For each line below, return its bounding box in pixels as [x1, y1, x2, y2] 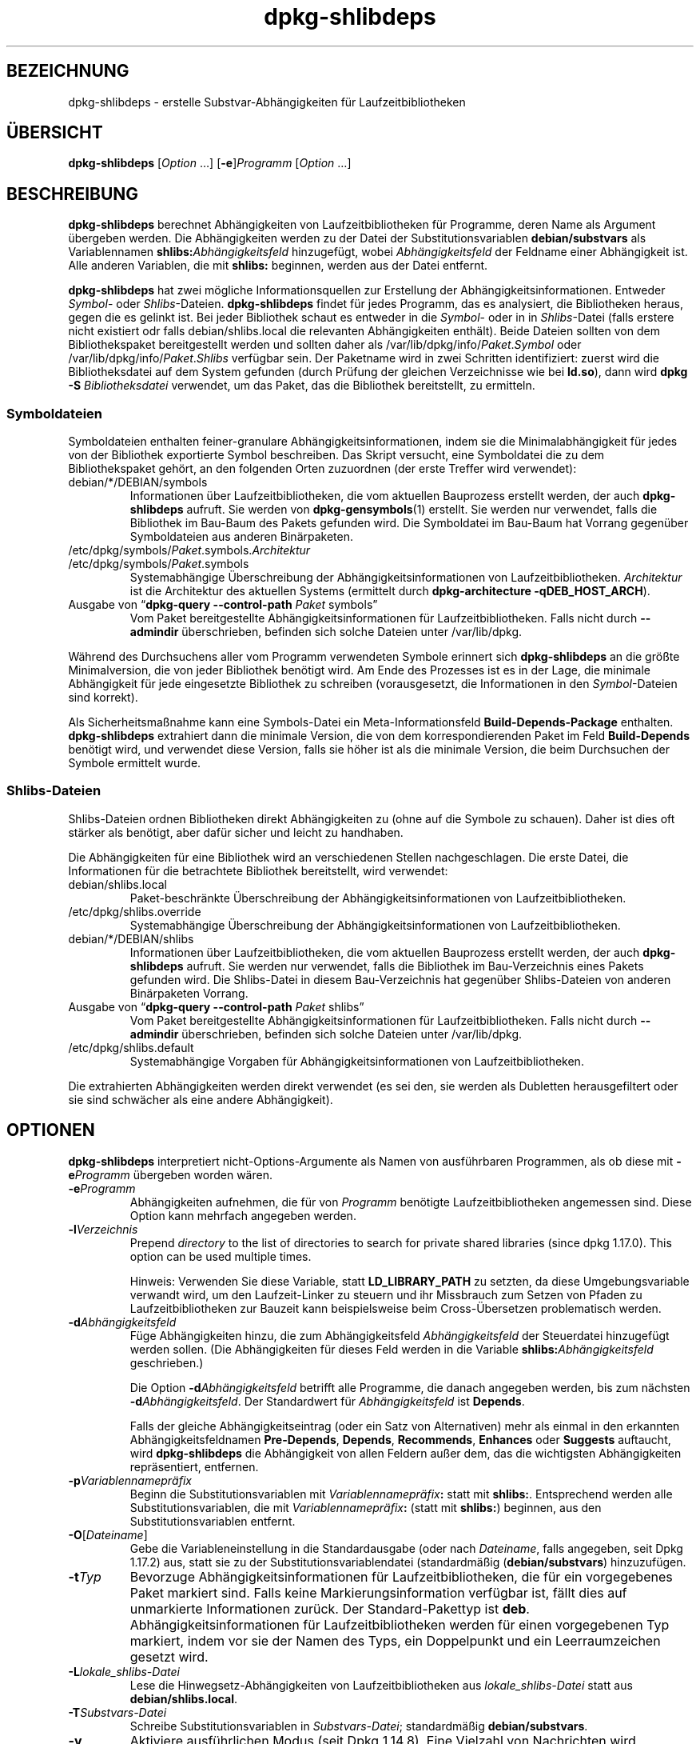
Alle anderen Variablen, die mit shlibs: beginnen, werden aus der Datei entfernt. [68, 258, 488, 273]
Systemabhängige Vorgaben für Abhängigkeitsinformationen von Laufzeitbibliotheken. [129, 1054, 584, 1068]
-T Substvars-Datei [68, 1705, 167, 1719]
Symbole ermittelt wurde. [68, 756, 201, 770]
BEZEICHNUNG [6, 61, 129, 82]
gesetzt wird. [129, 1648, 209, 1665]
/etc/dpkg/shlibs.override [68, 904, 201, 918]
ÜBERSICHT [6, 122, 103, 143]
